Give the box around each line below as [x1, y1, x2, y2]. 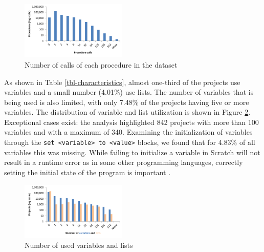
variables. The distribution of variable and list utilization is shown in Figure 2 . [4, 107, 251, 117]
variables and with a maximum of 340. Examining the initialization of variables [4, 127, 253, 137]
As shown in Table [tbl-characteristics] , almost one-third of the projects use [4, 76, 240, 87]
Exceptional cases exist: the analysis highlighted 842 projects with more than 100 [4, 116, 259, 127]
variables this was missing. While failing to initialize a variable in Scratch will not [4, 146, 260, 157]
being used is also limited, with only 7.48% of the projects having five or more [4, 96, 249, 107]
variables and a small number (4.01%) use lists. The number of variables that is [4, 87, 254, 97]
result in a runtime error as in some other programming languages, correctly [4, 157, 243, 167]
